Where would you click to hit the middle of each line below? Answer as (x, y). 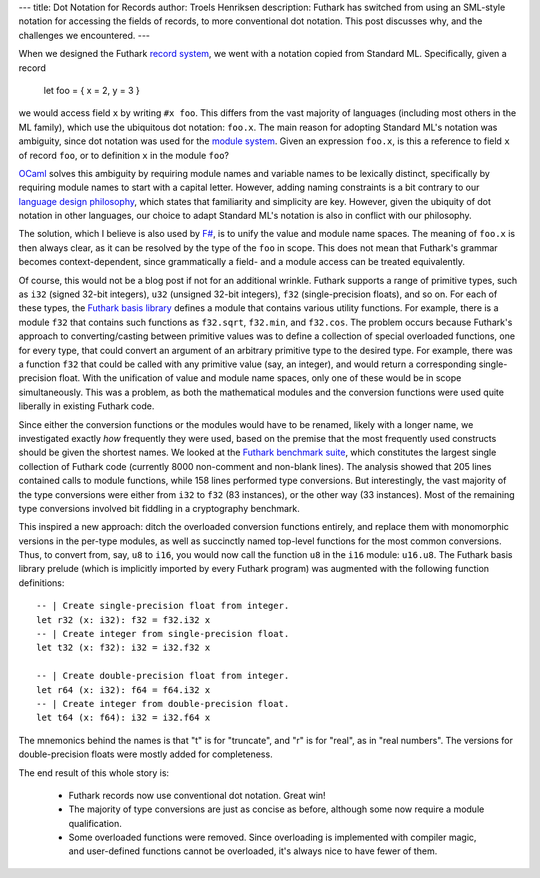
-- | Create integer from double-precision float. (163, 703)
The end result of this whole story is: (94, 772)
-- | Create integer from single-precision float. (163, 634)
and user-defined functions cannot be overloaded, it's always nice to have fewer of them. (253, 851)
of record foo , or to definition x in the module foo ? (124, 155)
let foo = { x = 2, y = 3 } (91, 90)
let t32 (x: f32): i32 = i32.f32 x (123, 648)
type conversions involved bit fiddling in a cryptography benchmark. (159, 508)
